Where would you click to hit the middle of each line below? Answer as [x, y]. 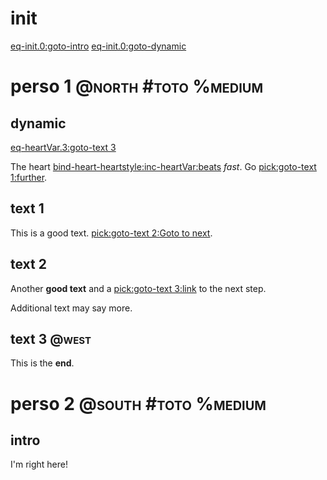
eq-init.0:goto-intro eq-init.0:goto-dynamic [98, 46]
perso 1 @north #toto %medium [137, 86]
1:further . [29, 177]
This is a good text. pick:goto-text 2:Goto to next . [111, 233]
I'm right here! [39, 464]
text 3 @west [51, 338]
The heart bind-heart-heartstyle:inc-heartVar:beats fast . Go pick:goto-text [163, 166]
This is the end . [42, 363]
